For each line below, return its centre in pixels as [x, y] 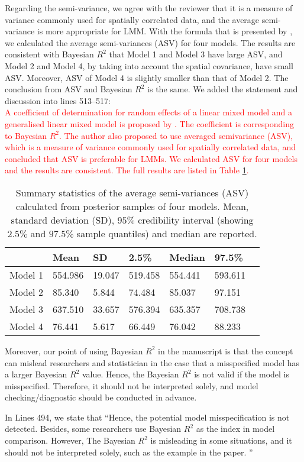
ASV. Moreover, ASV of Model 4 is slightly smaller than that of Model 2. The [147, 77]
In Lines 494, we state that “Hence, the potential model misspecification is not [147, 417]
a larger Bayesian [36, 374]
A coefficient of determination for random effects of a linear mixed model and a [148, 112]
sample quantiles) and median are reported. [167, 233]
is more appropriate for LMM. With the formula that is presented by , [165, 31]
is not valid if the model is [242, 374]
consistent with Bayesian [49, 54]
